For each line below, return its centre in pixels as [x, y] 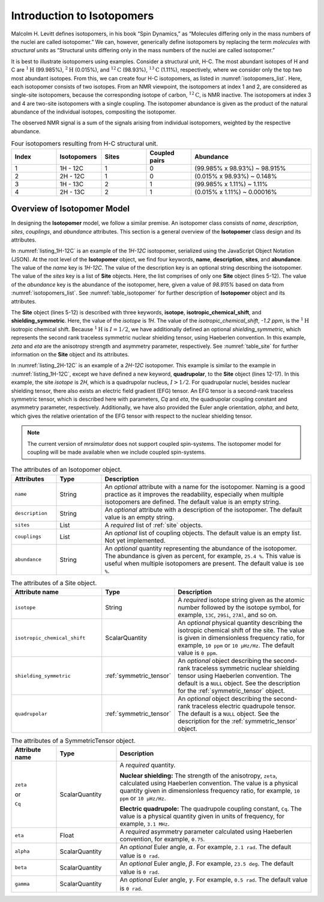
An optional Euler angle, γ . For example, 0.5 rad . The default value [214, 880]
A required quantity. [148, 765]
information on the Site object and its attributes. [70, 354]
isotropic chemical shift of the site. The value [241, 630]
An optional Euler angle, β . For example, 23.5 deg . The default [207, 864]
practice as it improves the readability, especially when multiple [194, 494]
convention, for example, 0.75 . [162, 840]
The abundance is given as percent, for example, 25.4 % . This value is [203, 556]
